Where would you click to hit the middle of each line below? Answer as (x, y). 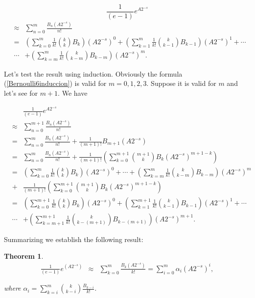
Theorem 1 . (24, 256)
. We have (73, 93)
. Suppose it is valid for (181, 83)
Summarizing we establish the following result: (74, 239)
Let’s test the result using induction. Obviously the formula (93, 73)
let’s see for (21, 93)
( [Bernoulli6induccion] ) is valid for (55, 83)
